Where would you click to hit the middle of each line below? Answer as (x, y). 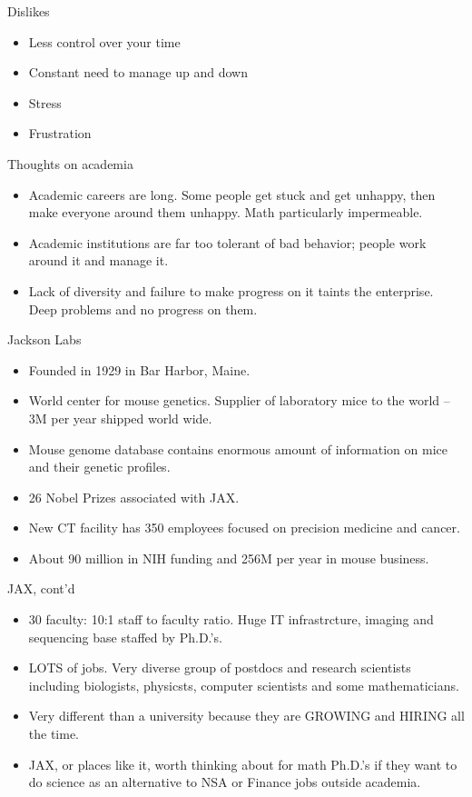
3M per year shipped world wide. (120, 418)
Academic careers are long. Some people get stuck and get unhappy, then (232, 194)
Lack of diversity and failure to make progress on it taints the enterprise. (231, 290)
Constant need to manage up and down (138, 72)
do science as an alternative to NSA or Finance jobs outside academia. (225, 782)
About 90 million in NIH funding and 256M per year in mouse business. (229, 558)
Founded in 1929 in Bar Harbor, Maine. (139, 369)
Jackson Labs (44, 339)
